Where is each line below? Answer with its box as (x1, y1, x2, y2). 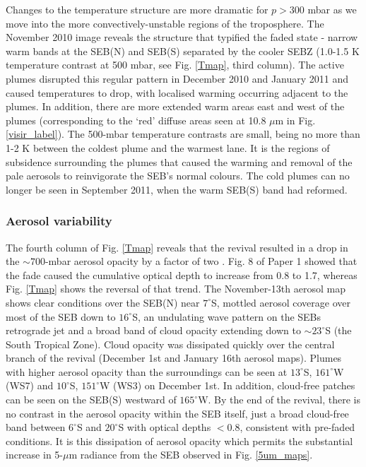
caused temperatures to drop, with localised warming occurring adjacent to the (6, 85, 348, 100)
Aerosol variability (6, 212, 112, 230)
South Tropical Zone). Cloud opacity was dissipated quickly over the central (6, 336, 335, 351)
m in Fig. (275, 112, 316, 127)
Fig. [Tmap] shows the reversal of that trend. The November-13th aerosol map (6, 281, 346, 296)
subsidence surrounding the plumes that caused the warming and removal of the (6, 154, 353, 169)
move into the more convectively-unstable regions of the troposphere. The (6, 16, 324, 30)
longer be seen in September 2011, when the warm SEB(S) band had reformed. (6, 182, 348, 196)
